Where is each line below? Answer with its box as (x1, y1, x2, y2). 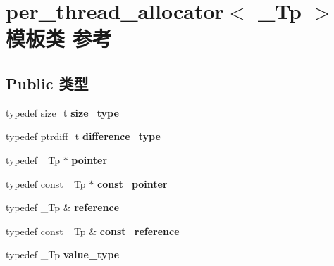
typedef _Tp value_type (6, 247, 120, 262)
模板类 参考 (6, 24, 112, 53)
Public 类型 (6, 72, 89, 94)
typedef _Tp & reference (6, 200, 120, 215)
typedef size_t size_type (6, 105, 119, 120)
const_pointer (97, 176, 168, 191)
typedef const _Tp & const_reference (6, 223, 180, 238)
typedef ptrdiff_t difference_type (6, 129, 161, 144)
